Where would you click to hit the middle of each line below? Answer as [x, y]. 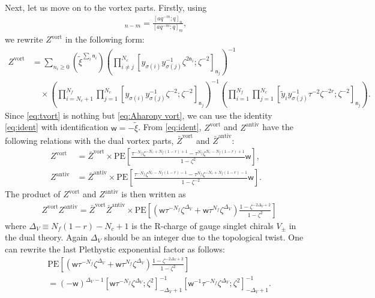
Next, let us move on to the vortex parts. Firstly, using [106, 7]
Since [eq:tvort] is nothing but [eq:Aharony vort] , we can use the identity [139, 115]
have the [278, 127]
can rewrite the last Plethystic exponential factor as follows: [115, 249]
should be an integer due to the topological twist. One [204, 237]
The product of [33, 194]
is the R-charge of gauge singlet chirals [202, 225]
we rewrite [24, 39]
